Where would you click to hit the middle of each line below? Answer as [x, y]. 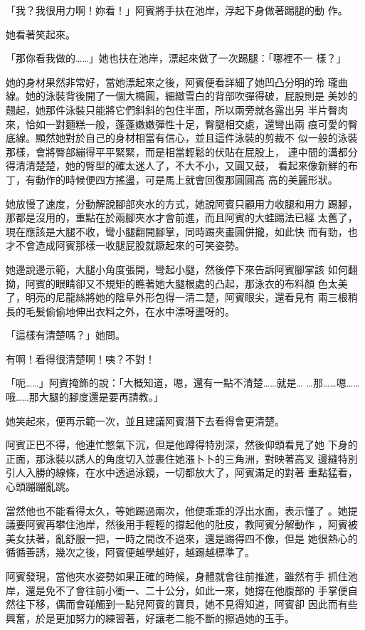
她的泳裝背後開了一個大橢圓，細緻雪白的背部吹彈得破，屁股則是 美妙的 [191, 96]
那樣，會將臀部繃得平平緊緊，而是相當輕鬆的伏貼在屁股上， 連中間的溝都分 [182, 151]
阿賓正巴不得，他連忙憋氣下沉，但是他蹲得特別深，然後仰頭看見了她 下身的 [182, 445]
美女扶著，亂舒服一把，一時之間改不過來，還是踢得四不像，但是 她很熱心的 [182, 538]
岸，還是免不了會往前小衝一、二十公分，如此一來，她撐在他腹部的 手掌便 [177, 590]
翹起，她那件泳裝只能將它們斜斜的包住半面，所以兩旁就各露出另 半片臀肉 [177, 109]
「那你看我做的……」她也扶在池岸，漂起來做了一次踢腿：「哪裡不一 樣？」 [176, 58]
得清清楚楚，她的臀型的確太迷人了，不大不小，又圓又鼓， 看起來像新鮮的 [177, 166]
